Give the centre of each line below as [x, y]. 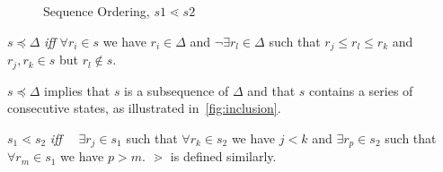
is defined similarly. [223, 156]
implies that [77, 90]
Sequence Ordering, [97, 11]
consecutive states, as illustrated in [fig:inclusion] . [144, 108]
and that [271, 90]
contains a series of [361, 90]
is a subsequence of [177, 90]
